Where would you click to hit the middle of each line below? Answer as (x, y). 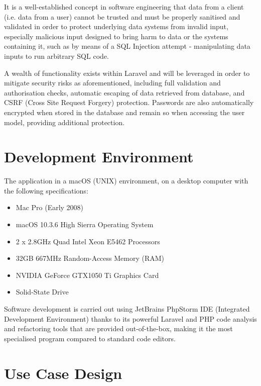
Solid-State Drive (42, 292)
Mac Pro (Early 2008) (50, 207)
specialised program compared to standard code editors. (90, 338)
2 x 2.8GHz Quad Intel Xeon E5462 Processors (88, 241)
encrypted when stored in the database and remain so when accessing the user (124, 112)
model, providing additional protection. (64, 122)
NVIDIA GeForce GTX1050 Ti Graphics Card (87, 275)
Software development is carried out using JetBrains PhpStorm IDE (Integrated (127, 309)
